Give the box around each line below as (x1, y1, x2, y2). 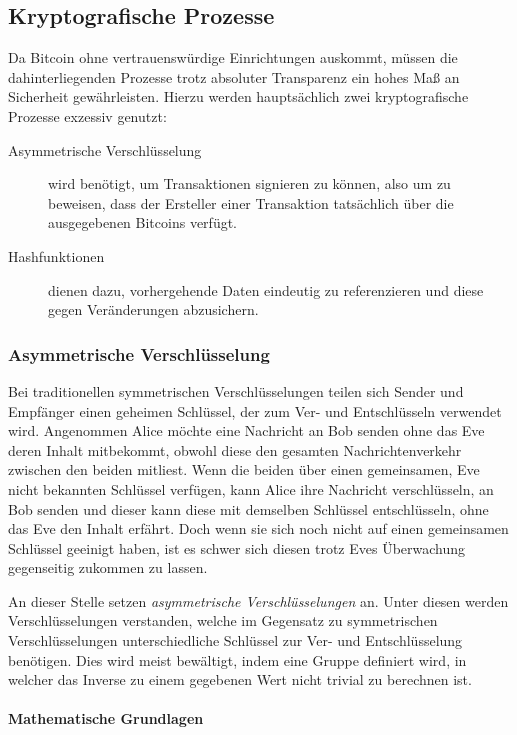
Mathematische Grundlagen (8, 708, 204, 729)
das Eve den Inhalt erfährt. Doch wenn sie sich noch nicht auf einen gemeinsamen (8, 518, 509, 539)
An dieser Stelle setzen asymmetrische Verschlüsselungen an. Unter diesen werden (8, 590, 509, 611)
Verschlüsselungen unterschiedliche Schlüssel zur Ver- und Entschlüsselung (8, 630, 463, 651)
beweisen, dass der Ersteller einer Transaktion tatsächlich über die (48, 192, 454, 213)
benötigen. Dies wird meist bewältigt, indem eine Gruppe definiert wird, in (8, 649, 467, 670)
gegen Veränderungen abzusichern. (48, 299, 259, 320)
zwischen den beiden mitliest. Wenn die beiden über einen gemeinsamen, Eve (8, 459, 480, 480)
